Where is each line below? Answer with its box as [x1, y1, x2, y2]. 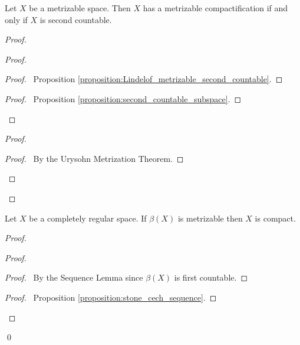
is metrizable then [177, 211, 243, 224]
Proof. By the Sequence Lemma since [5, 271, 143, 284]
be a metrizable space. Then [29, 2, 131, 14]
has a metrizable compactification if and [143, 2, 288, 14]
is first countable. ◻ [174, 271, 248, 284]
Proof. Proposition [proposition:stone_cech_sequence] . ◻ [5, 291, 217, 303]
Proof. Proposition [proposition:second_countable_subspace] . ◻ [5, 92, 242, 105]
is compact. [255, 211, 296, 224]
